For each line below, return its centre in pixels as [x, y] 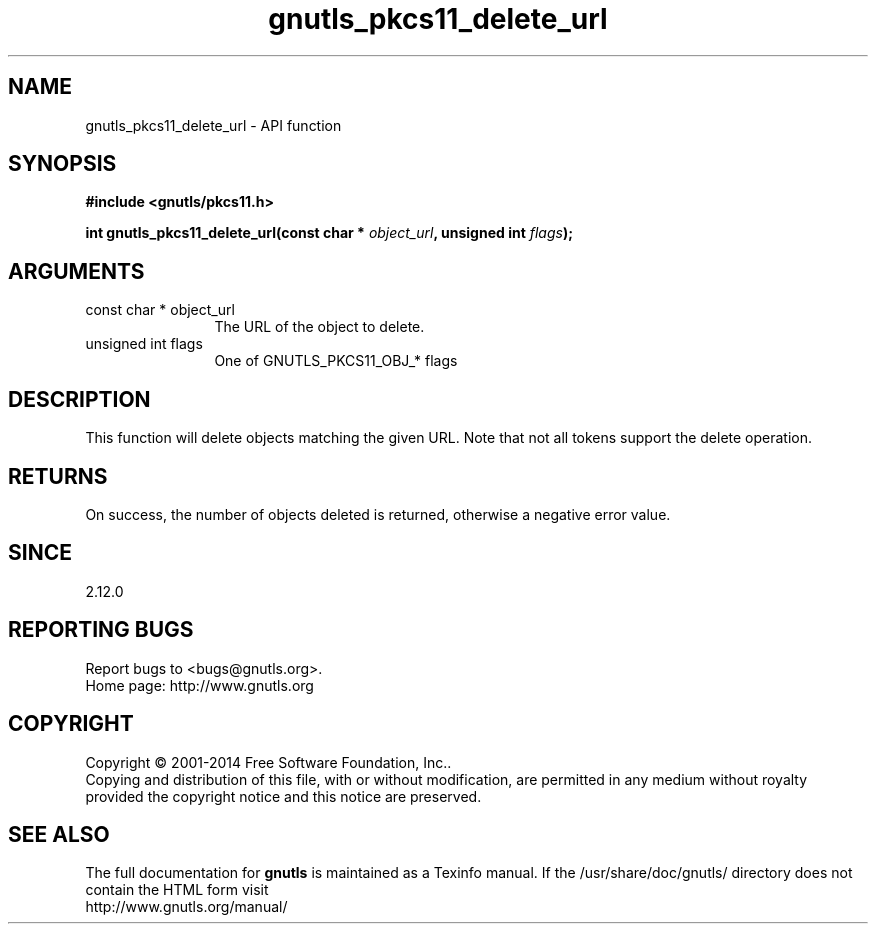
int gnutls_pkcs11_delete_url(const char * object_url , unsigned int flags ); [329, 233]
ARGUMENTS [76, 271]
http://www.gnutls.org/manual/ [186, 907]
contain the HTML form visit [177, 890]
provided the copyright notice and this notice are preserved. [283, 796]
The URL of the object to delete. [319, 327]
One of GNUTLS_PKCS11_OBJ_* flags [336, 361]
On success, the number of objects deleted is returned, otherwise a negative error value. [378, 514]
